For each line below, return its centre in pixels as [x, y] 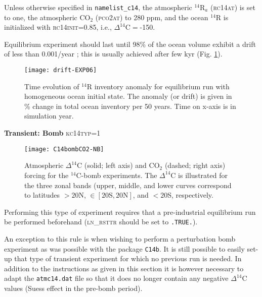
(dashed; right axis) [195, 165]
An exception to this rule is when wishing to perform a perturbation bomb [120, 238]
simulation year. [49, 116]
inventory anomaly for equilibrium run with [162, 86]
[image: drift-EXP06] [61, 70]
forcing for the [47, 175]
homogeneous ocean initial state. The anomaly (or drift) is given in [128, 96]
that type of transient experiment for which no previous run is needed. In [128, 258]
